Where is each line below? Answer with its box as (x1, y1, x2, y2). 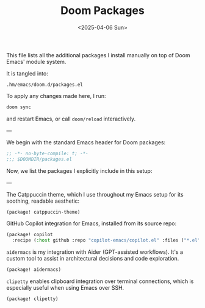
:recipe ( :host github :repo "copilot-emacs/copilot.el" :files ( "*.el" (12, 237, 201, 243)
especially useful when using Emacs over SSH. (6, 284, 124, 292)
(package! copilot (6, 232, 53, 238)
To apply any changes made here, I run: (6, 92, 106, 99)
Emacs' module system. (6, 58, 67, 65)
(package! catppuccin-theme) (6, 209, 81, 215)
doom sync (6, 104, 32, 110)
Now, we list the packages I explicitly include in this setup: (6, 167, 153, 174)
